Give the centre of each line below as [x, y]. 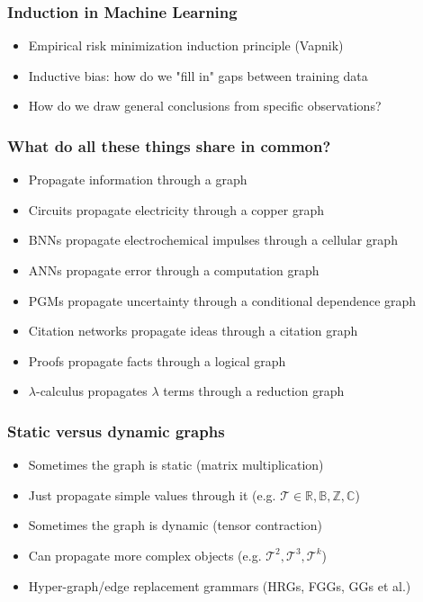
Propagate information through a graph [138, 180]
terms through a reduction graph [254, 391]
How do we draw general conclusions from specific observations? [205, 106]
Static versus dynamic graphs [116, 431]
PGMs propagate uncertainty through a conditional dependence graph [222, 300]
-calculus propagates [91, 391]
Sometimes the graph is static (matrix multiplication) [176, 465]
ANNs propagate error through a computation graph [174, 270]
